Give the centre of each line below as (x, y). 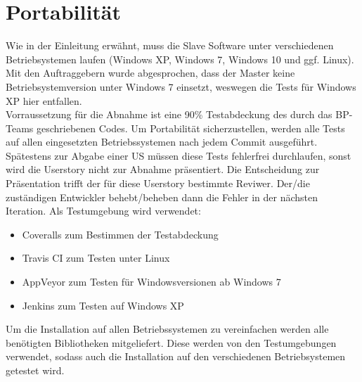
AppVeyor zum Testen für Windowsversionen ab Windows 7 (151, 282)
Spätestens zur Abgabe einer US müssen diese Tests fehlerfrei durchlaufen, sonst (179, 155)
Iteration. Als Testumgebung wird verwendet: (103, 211)
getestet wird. (35, 370)
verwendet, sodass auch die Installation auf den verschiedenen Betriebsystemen (176, 356)
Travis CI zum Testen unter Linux (96, 258)
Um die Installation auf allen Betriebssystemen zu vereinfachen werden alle (167, 329)
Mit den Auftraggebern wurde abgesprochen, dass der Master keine (150, 73)
